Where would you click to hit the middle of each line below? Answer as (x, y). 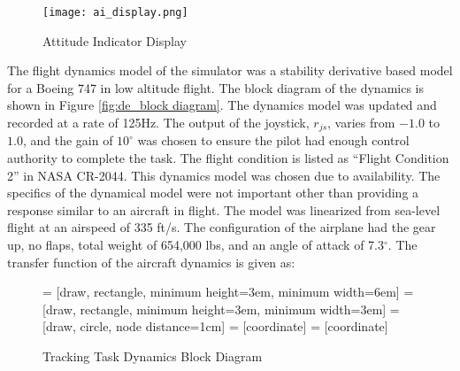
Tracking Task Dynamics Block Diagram (153, 356)
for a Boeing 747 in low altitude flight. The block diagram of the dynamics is (215, 87)
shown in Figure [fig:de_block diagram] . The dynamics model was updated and (222, 105)
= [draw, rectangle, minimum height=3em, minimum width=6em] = (228, 292)
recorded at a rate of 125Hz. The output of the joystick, (158, 123)
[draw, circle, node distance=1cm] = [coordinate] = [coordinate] (215, 326)
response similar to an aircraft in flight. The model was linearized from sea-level (224, 209)
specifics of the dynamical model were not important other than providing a (213, 193)
